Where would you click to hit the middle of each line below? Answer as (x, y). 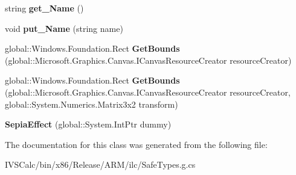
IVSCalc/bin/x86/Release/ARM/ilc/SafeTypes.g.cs (100, 164)
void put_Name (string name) (64, 28)
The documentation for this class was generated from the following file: (136, 144)
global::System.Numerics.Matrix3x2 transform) (92, 104)
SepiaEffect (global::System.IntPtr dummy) (88, 124)
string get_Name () (44, 8)
